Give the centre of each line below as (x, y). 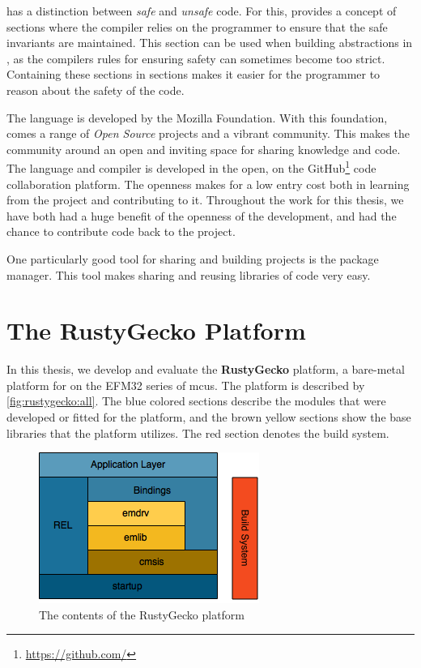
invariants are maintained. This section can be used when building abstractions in (210, 43)
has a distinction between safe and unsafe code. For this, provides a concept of (202, 11)
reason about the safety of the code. (96, 90)
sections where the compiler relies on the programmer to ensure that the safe (197, 26)
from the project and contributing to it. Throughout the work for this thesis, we (205, 200)
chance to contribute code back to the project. (121, 231)
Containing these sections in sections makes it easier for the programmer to (193, 74)
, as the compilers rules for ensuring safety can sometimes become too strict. (196, 58)
